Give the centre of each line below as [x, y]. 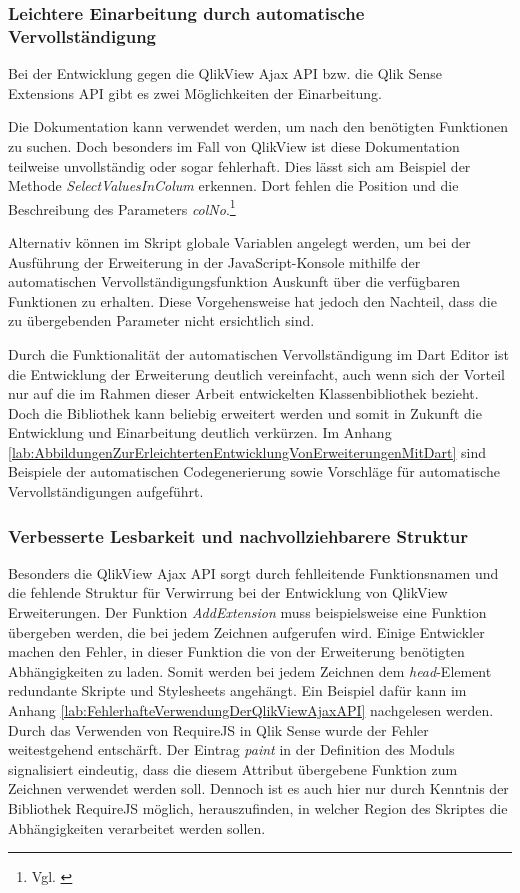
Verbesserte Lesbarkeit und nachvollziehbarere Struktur [238, 535]
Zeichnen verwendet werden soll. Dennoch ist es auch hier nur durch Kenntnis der [258, 788]
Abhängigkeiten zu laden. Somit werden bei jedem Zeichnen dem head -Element [250, 670]
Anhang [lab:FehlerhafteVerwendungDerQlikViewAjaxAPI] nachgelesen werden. [251, 710]
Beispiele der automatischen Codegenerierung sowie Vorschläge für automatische [254, 471]
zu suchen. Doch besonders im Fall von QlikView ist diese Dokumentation [234, 145]
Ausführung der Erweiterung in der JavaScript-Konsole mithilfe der [214, 261]
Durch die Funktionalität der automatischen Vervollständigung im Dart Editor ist [259, 353]
